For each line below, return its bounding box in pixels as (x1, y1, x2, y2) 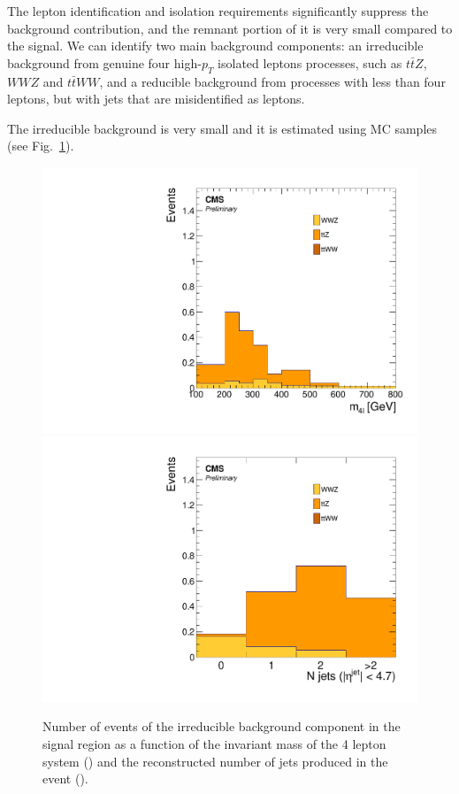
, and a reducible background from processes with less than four (99, 72, 446, 90)
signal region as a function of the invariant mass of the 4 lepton (42, 735, 386, 753)
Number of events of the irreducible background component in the (42, 717, 401, 736)
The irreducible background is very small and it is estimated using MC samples (7, 119, 438, 137)
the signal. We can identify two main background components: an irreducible (7, 36, 424, 55)
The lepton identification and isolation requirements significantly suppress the (7, 2, 429, 19)
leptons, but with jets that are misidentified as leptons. (7, 89, 305, 108)
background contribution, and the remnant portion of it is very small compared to (7, 19, 453, 37)
